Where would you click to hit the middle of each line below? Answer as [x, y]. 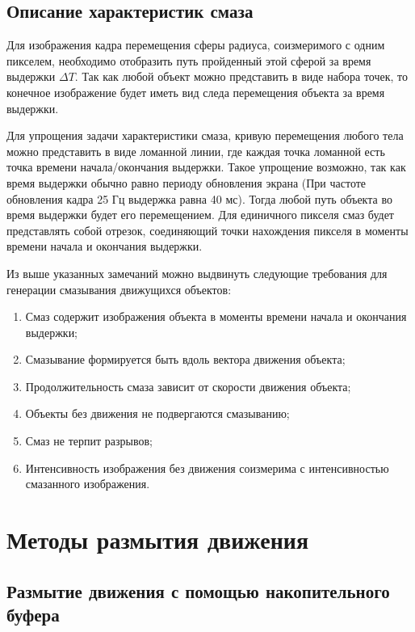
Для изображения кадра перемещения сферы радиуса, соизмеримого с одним [196, 45]
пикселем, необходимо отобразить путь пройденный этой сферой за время [189, 60]
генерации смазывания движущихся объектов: [119, 289]
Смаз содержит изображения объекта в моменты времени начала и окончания [216, 316]
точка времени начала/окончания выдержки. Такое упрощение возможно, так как [206, 167]
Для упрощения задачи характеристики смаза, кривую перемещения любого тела [205, 135]
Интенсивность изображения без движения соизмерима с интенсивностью [207, 468]
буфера [33, 615]
